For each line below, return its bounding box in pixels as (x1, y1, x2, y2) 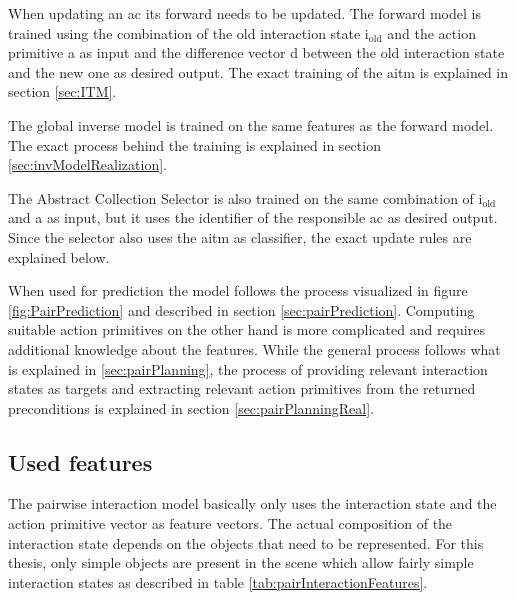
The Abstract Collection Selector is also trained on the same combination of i (8, 187, 483, 208)
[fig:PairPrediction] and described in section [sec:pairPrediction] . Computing (8, 299, 475, 320)
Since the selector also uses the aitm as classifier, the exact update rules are (8, 226, 472, 247)
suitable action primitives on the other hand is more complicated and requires (8, 319, 485, 340)
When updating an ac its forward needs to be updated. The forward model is (8, 3, 481, 23)
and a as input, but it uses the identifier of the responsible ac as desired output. (8, 207, 498, 228)
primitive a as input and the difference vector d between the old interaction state (8, 42, 505, 63)
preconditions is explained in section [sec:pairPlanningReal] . (8, 397, 375, 418)
